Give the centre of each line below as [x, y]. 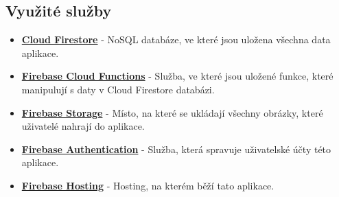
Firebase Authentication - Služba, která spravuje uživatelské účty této [176, 149]
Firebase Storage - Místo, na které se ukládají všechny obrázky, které [172, 112]
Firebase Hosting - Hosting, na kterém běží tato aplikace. [148, 185]
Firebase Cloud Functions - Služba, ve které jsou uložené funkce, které [177, 76]
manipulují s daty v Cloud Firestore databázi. [118, 89]
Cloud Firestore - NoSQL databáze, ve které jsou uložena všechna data [176, 39]
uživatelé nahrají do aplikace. [83, 126]
